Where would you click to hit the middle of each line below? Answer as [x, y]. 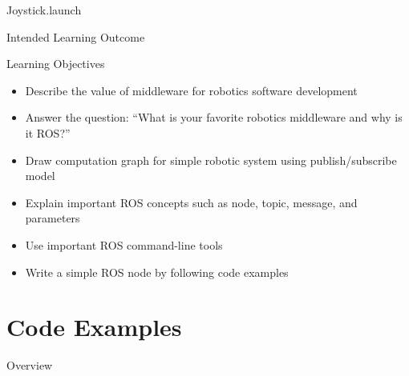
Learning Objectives [56, 64]
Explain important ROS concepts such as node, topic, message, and [191, 202]
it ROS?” [48, 132]
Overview [30, 365]
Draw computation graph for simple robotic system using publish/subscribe [211, 160]
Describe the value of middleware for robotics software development [191, 90]
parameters [53, 218]
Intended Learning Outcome [76, 36]
